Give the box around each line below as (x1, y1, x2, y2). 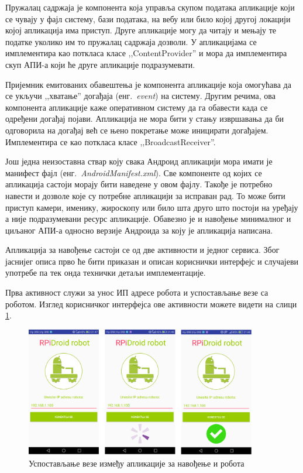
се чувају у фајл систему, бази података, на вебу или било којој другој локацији (5, 12, 291, 25)
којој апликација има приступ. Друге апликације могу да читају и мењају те (5, 24, 277, 36)
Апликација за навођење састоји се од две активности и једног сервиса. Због (5, 244, 280, 256)
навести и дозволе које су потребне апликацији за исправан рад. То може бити (5, 189, 285, 201)
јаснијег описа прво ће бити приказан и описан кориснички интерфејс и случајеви (5, 255, 299, 267)
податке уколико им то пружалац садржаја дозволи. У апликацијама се (5, 35, 257, 47)
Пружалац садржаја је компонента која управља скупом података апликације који (5, 1, 295, 13)
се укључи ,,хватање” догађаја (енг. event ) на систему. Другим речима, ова (5, 90, 276, 102)
